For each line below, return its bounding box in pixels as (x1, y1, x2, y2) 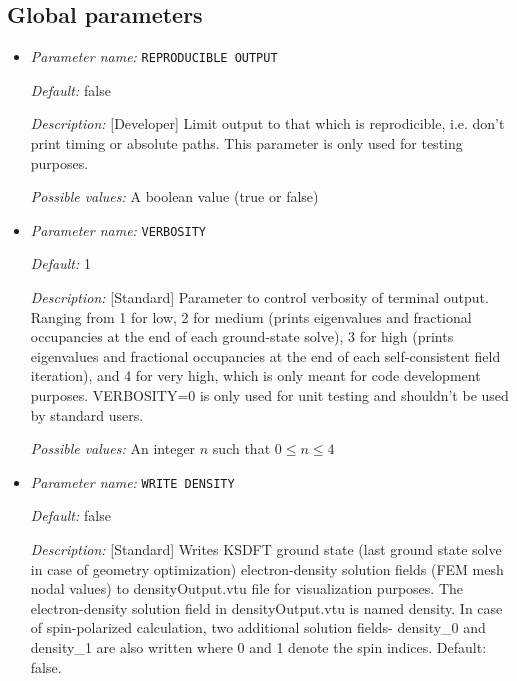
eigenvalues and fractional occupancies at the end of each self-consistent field (30, 345, 501, 366)
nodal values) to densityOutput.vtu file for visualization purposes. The (30, 578, 463, 599)
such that (212, 438, 271, 459)
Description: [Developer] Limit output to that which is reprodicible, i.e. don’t (30, 113, 505, 134)
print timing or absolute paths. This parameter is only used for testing (30, 133, 463, 154)
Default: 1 (30, 253, 91, 274)
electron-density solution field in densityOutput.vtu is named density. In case (30, 597, 503, 618)
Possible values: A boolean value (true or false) (30, 186, 319, 207)
